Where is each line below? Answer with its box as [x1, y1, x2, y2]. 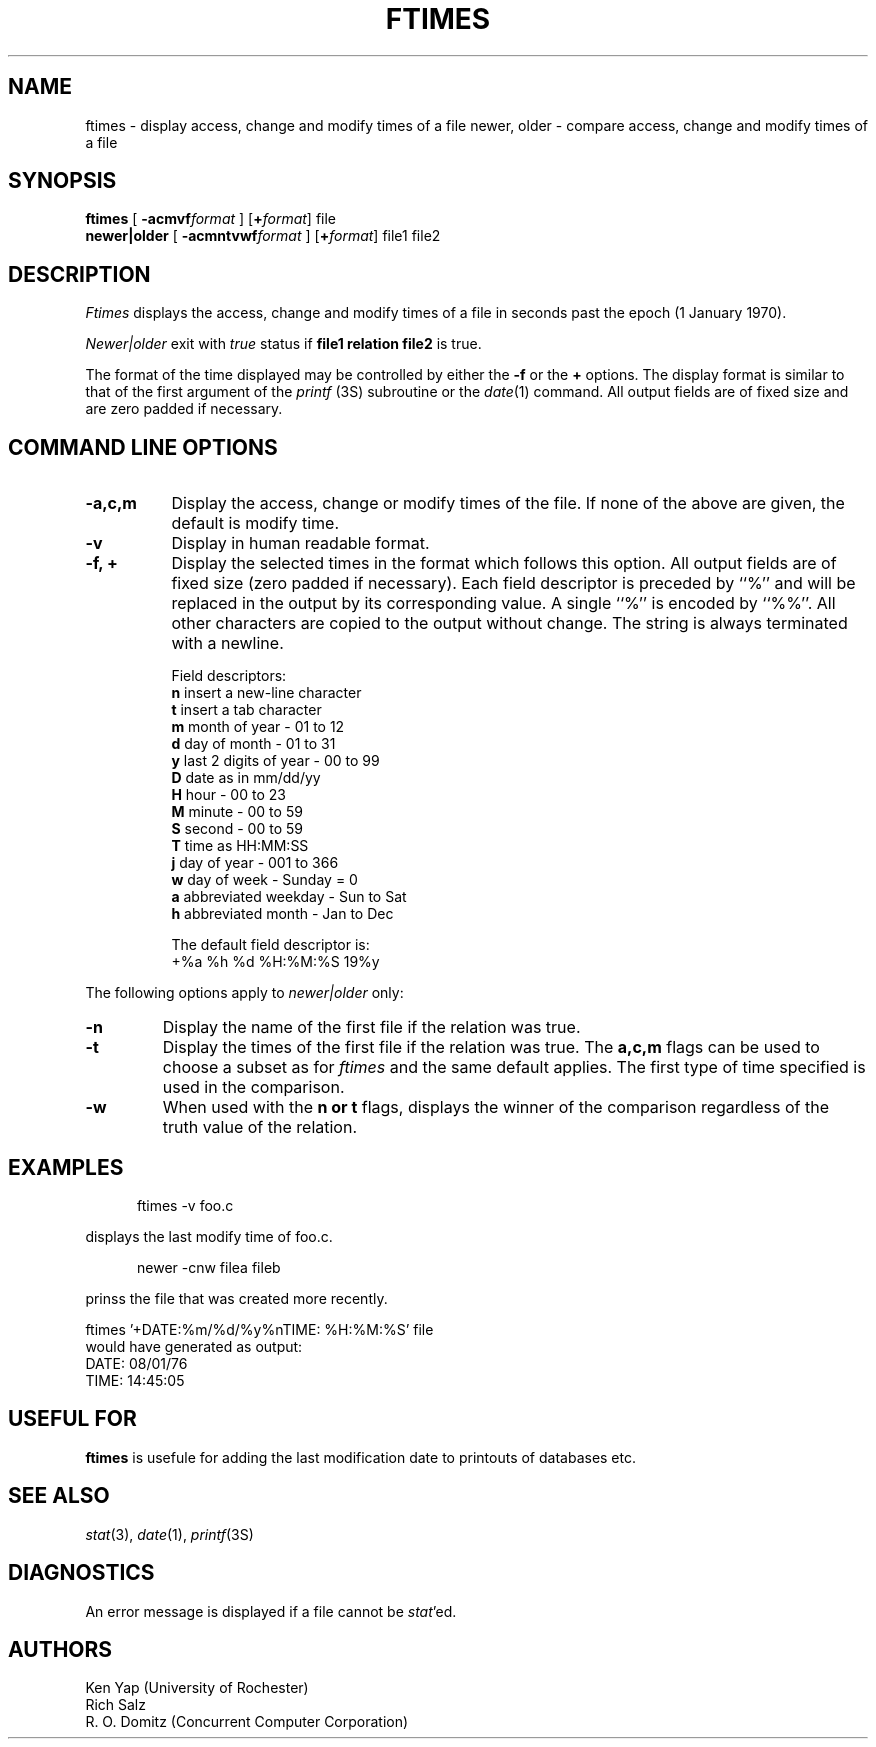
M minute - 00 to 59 [171, 803, 303, 821]
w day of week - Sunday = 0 [171, 871, 358, 889]
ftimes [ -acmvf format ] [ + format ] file [85, 210, 337, 228]
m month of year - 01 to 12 [171, 718, 345, 736]
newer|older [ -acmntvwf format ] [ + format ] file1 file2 [85, 227, 441, 245]
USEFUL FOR [8, 1406, 137, 1432]
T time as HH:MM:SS [171, 837, 309, 855]
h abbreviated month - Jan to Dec [171, 905, 394, 923]
